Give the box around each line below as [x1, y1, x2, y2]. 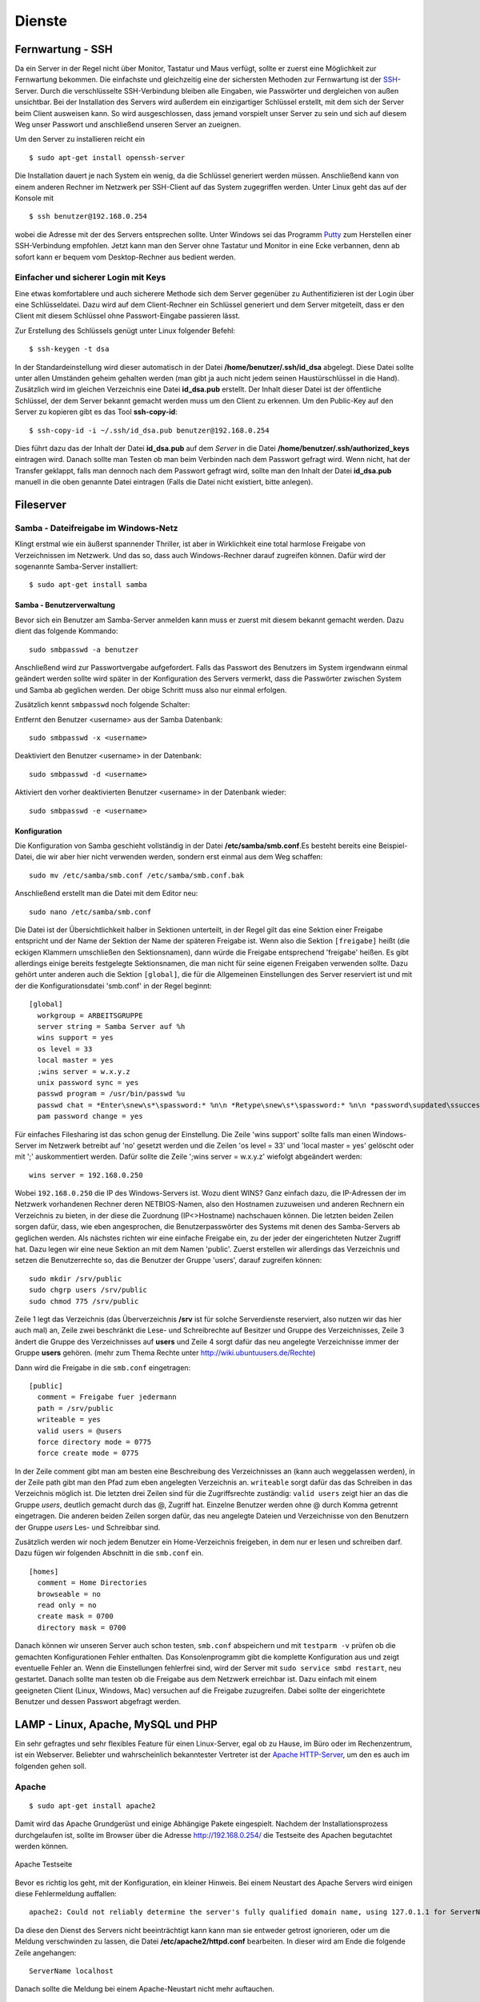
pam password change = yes [37, 1112, 143, 1121]
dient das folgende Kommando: [14, 626, 118, 636]
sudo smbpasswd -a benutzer [29, 645, 139, 654]
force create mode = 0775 [37, 1449, 139, 1457]
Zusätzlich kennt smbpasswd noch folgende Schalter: [14, 700, 190, 710]
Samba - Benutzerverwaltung [14, 601, 116, 610]
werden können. [14, 1841, 69, 1851]
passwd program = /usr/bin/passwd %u [37, 1089, 186, 1099]
